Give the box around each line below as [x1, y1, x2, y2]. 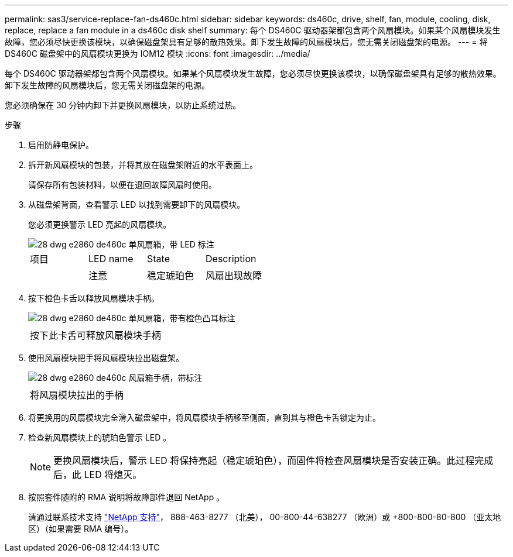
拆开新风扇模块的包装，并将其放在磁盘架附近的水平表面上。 [28, 160, 258, 170]
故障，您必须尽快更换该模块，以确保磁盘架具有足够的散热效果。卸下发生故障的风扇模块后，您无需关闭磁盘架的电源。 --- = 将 [5, 37, 488, 47]
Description [206, 253, 256, 264]
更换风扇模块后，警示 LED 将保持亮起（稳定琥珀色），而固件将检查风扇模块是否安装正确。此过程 [53, 455, 475, 466]
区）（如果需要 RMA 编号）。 [28, 524, 134, 534]
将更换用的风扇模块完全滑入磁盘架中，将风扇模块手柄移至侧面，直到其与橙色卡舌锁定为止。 [28, 412, 381, 422]
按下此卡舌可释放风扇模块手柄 [30, 329, 162, 341]
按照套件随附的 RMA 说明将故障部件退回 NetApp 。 [28, 492, 225, 502]
